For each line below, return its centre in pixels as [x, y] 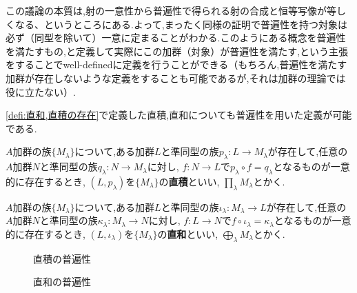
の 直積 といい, [189, 181]
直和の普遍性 [62, 282]
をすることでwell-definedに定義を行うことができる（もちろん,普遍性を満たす [176, 64]
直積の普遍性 [62, 258]
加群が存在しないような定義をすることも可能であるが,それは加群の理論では [176, 78]
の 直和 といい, [188, 233]
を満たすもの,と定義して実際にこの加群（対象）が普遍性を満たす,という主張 [177, 51]
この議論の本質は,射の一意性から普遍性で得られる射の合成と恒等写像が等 [171, 10]
